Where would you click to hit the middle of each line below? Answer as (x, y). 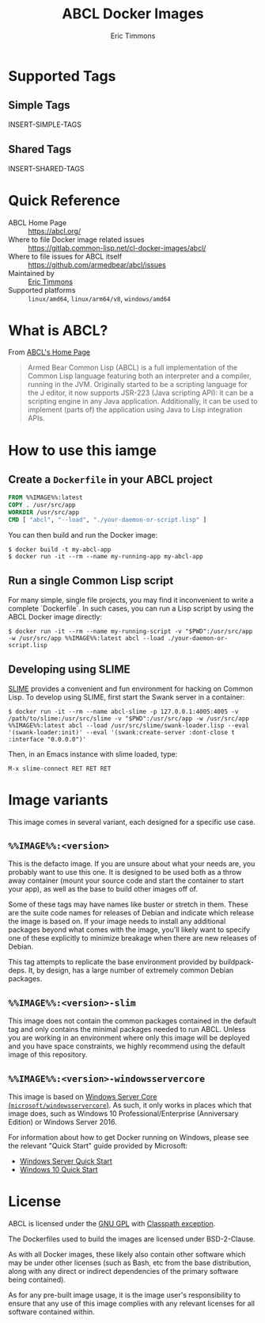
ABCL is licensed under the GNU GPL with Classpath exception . (112, 1223)
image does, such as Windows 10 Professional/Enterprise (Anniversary (123, 1113)
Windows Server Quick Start (66, 1161)
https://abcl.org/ (55, 231)
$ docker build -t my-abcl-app (60, 549)
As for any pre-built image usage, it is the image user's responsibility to (125, 1294)
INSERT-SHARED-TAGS (46, 168)
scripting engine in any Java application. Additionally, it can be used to (142, 401)
